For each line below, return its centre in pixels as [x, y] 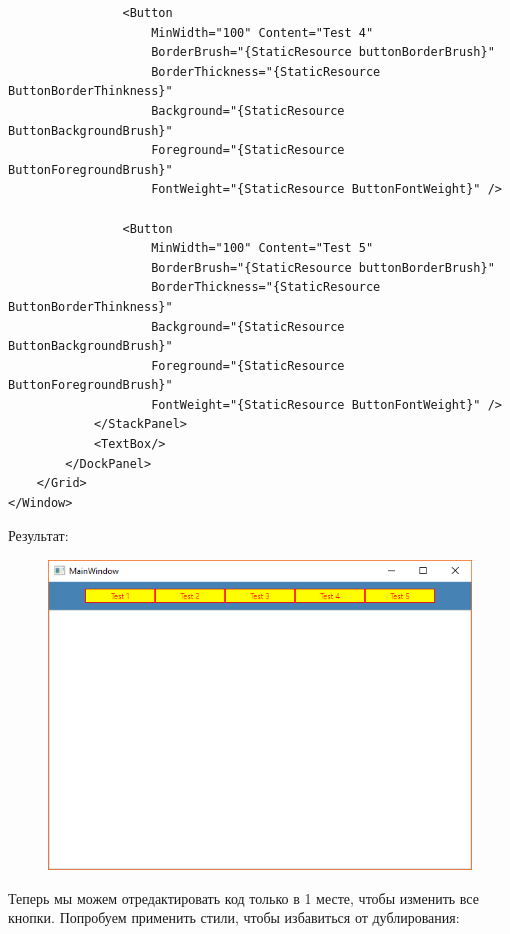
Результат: [38, 535]
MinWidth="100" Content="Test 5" [262, 248]
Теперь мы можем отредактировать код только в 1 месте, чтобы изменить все [243, 897]
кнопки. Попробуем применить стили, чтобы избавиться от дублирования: [234, 917]
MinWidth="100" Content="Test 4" [262, 32]
